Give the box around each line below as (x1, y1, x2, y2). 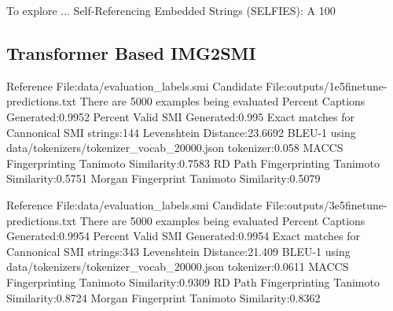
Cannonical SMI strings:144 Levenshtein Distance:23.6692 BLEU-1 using (6, 124, 356, 140)
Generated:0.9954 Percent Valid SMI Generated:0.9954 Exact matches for (6, 228, 360, 244)
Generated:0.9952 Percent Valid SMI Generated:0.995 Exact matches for (6, 108, 354, 124)
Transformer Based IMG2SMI (6, 40, 256, 65)
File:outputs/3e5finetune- (265, 196, 387, 213)
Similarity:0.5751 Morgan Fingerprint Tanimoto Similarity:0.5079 (6, 170, 321, 187)
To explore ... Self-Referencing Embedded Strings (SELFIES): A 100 (6, 2, 336, 18)
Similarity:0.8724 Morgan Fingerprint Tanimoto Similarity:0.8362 (6, 289, 321, 305)
